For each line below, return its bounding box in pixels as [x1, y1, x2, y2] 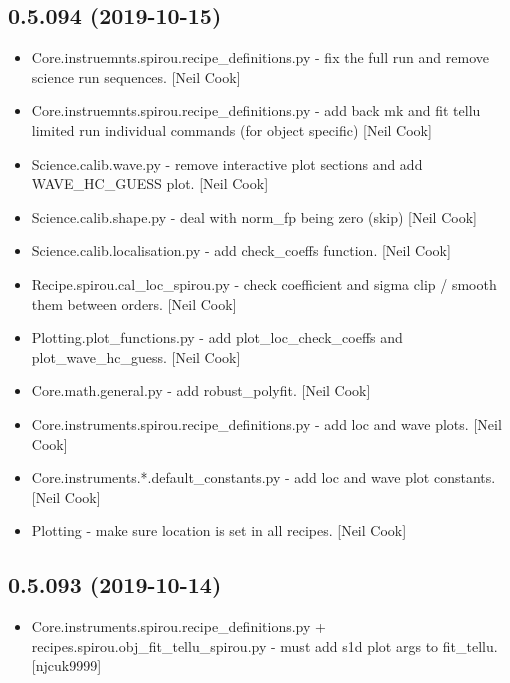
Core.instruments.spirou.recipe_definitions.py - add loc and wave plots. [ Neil [31, 413, 502, 434]
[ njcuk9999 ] [31, 655, 102, 676]
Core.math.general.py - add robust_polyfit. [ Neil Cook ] [31, 380, 371, 401]
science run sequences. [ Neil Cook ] [31, 66, 241, 87]
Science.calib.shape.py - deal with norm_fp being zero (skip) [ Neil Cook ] [31, 206, 477, 227]
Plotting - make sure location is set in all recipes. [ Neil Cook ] [31, 520, 407, 541]
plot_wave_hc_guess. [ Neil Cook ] [31, 346, 241, 367]
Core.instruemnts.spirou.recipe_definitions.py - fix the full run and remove [31, 47, 489, 68]
